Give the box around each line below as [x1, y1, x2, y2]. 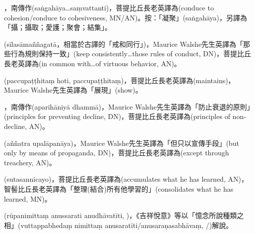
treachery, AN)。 [4, 157, 56, 167]
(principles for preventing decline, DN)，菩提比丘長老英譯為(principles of [4, 111, 230, 121]
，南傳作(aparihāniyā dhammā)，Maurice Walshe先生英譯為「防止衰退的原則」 [4, 101, 254, 112]
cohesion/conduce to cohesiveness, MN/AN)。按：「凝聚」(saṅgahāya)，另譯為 [4, 12, 247, 22]
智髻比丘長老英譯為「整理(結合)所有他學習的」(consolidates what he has [4, 183, 234, 194]
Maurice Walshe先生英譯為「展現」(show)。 [4, 85, 142, 95]
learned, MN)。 [4, 193, 52, 204]
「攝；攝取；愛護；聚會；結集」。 [4, 22, 112, 32]
